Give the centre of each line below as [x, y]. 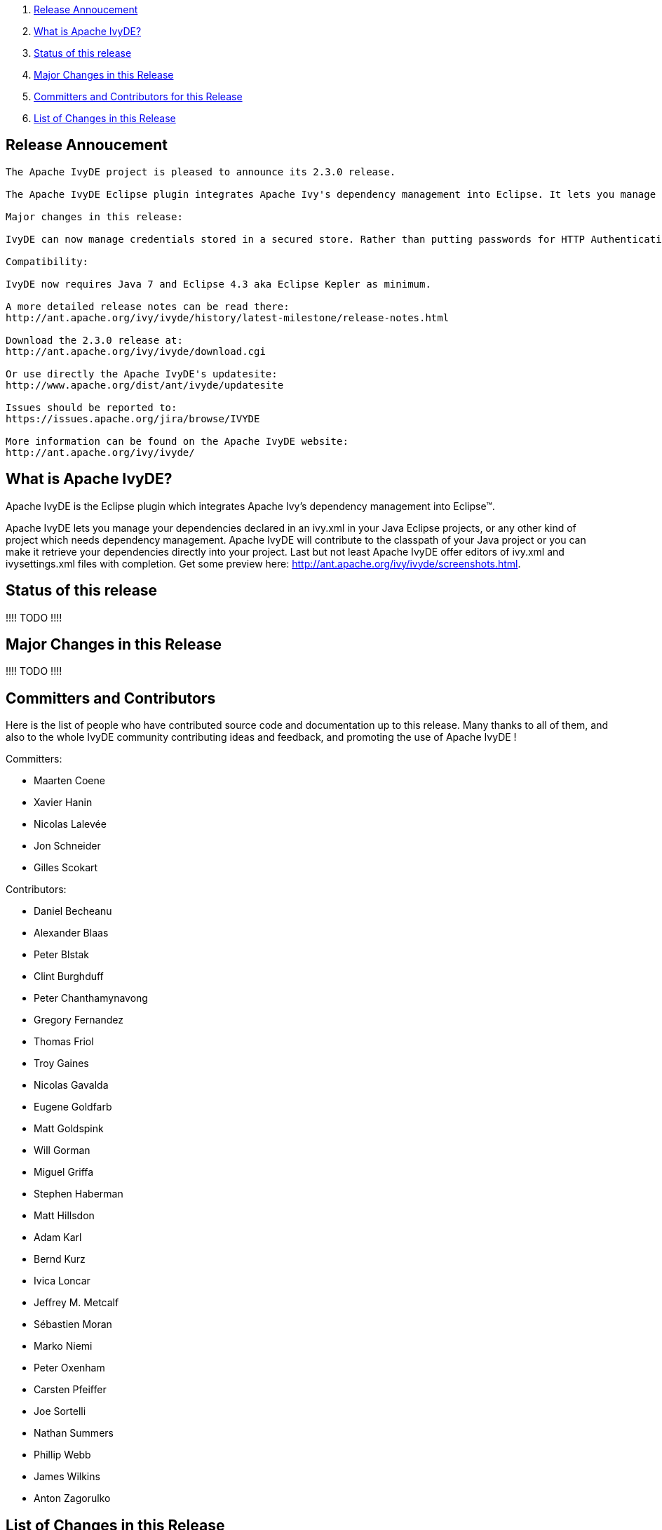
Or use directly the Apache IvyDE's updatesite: [142, 374]
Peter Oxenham [69, 1368]
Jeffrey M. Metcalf [76, 1303]
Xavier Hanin [63, 803]
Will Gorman [62, 1150]
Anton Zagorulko [72, 1498]
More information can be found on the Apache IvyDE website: [177, 441]
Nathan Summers [74, 1433]
